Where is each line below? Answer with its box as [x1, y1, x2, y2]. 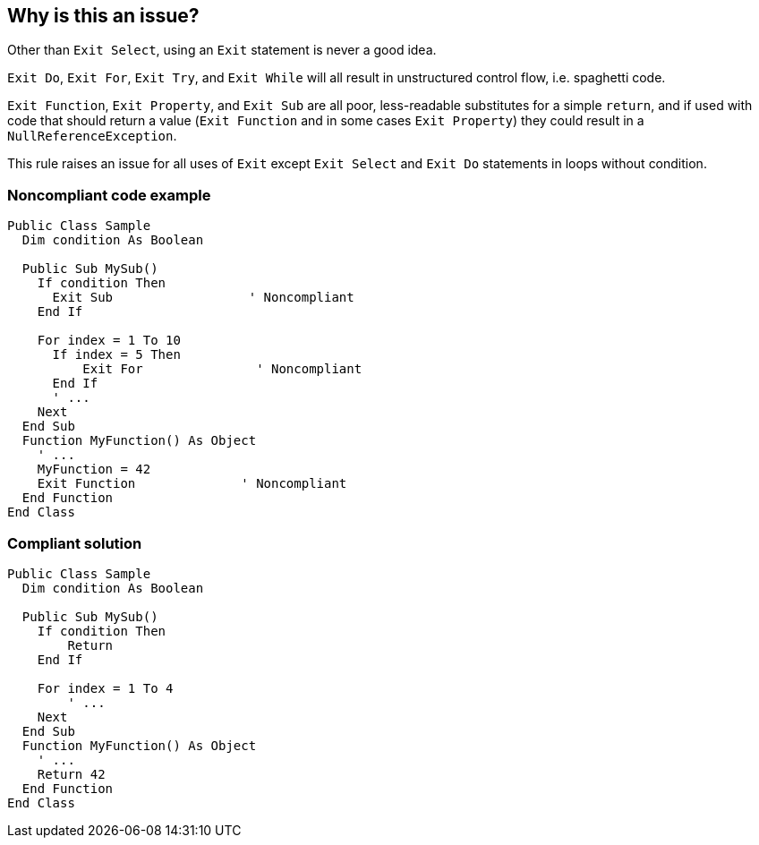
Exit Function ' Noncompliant [37, 476, 347, 491]
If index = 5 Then [52, 347, 181, 363]
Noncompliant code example [7, 185, 211, 204]
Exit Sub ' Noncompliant [52, 290, 354, 305]
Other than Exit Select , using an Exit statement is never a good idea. [7, 42, 437, 58]
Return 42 [37, 766, 106, 781]
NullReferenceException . [7, 128, 177, 144]
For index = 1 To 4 [37, 680, 174, 696]
